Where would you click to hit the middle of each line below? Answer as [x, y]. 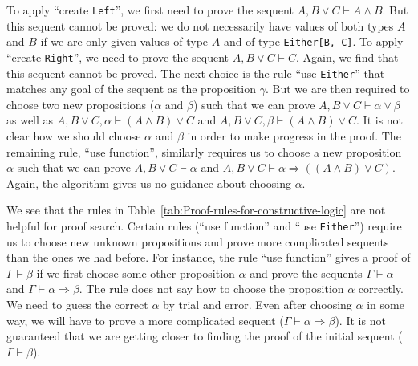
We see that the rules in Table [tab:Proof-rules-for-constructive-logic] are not [196, 210]
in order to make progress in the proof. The [294, 136]
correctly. [381, 289]
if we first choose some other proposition [136, 272]
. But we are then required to [337, 89]
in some [386, 304]
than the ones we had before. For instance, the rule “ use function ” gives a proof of [209, 257]
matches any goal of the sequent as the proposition [132, 89]
